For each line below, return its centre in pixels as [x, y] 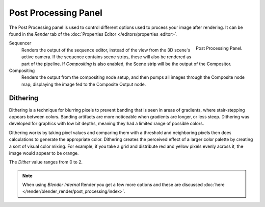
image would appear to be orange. [44, 153]
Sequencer [20, 43]
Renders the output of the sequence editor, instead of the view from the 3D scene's [106, 50]
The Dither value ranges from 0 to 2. [46, 162]
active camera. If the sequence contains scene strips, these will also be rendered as [106, 57]
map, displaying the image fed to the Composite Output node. [84, 84]
